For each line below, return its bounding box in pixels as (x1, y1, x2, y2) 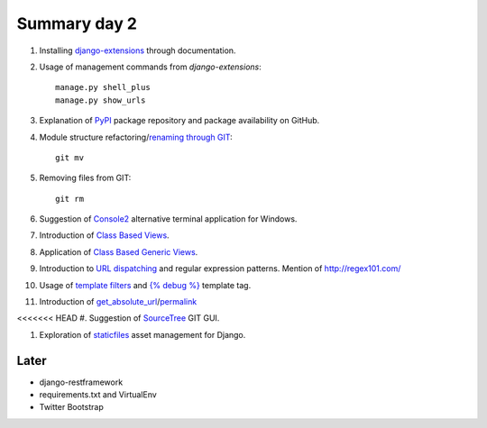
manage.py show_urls (55, 95, 146, 105)
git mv (55, 152, 85, 162)
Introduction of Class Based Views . (39, 230, 170, 241)
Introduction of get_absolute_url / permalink (39, 296, 198, 307)
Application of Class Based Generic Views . (39, 246, 198, 257)
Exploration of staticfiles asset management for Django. (39, 329, 246, 340)
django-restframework (39, 377, 124, 387)
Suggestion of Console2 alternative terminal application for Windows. (39, 214, 298, 224)
